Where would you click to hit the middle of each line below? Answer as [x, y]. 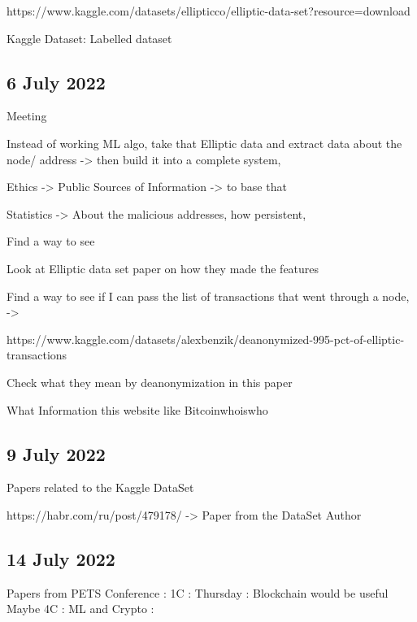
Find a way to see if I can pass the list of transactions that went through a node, [208, 296]
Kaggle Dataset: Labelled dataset [89, 38]
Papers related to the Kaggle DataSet [100, 487]
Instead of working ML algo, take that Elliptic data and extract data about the [204, 143]
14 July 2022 [61, 558]
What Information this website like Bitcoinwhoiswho [137, 409]
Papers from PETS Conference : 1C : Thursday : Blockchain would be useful [198, 592]
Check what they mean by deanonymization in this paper [150, 382]
